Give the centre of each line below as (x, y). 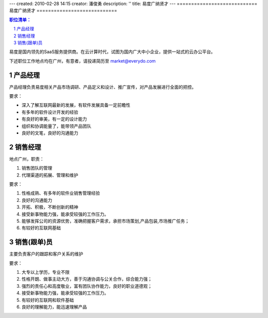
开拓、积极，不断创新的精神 (50, 207)
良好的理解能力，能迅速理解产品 (54, 307)
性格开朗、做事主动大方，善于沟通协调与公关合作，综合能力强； (87, 279)
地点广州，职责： (27, 159)
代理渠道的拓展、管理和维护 (50, 175)
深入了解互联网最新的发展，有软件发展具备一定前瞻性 (76, 105)
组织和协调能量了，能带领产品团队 (56, 126)
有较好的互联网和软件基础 (48, 300)
